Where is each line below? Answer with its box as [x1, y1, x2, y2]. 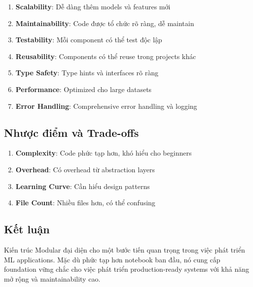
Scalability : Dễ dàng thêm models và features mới [15, 1, 171, 11]
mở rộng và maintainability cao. [4, 273, 101, 284]
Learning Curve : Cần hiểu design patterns [15, 181, 150, 191]
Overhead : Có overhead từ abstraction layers [15, 164, 155, 174]
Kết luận [4, 222, 50, 237]
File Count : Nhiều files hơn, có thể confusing [15, 197, 155, 208]
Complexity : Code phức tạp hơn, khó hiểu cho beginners [15, 148, 192, 158]
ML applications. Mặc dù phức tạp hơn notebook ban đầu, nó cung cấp [4, 254, 220, 264]
